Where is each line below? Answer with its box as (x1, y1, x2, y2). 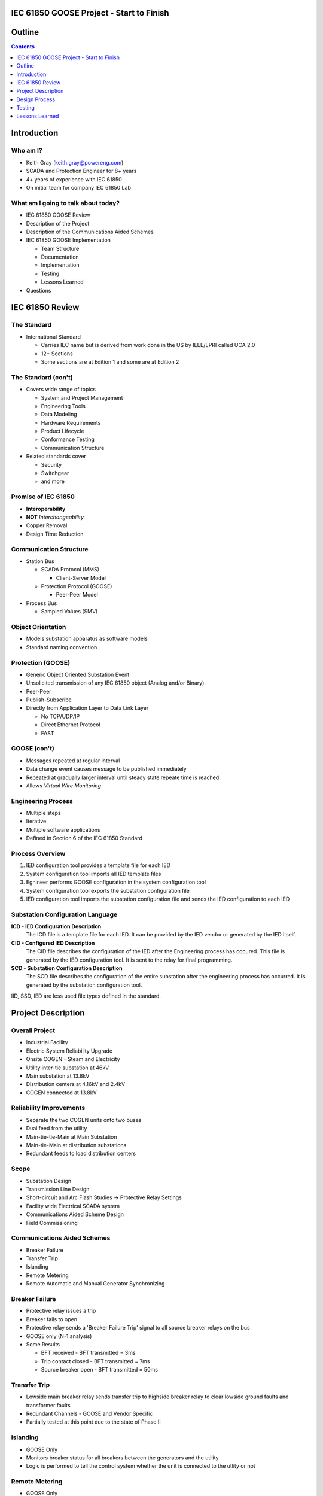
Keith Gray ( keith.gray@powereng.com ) (26, 159, 124, 166)
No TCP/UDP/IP (41, 713, 80, 720)
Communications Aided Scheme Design (26, 1211, 124, 1218)
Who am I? (11, 147, 43, 155)
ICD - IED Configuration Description (11, 923, 102, 930)
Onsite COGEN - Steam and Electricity (26, 1056, 120, 1063)
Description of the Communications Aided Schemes (26, 228, 154, 235)
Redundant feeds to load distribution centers (26, 1150, 136, 1157)
